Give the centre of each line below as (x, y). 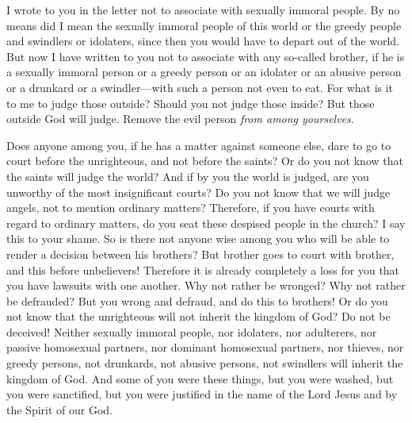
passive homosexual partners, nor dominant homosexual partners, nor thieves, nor (205, 347)
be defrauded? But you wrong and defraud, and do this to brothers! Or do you (197, 300)
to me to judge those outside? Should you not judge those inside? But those (191, 103)
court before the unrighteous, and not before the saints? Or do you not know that (205, 161)
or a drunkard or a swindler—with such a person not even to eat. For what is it (200, 87)
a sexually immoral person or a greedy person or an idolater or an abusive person (204, 72)
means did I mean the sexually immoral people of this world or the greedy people (204, 25)
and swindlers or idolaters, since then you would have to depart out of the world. (203, 41)
